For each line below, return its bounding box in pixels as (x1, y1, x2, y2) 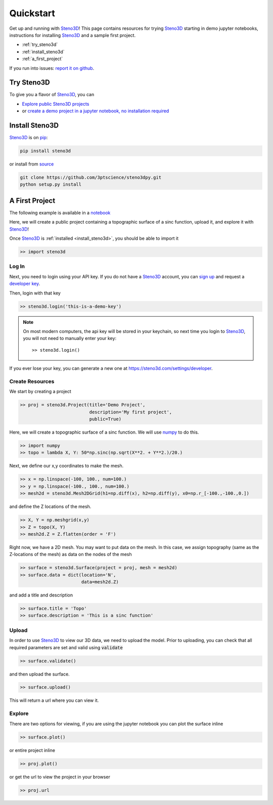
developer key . (9, 281, 40, 287)
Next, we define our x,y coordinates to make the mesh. (9, 463, 124, 469)
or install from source (9, 161, 54, 167)
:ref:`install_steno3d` (22, 49, 65, 55)
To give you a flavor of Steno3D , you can (9, 92, 95, 98)
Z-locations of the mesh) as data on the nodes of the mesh (9, 552, 132, 558)
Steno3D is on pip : (9, 135, 48, 141)
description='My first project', (89, 409, 172, 415)
